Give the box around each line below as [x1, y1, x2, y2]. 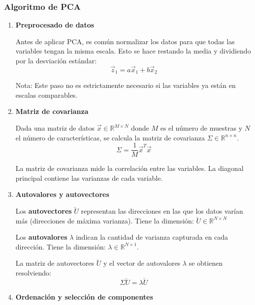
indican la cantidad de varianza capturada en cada [76, 232, 228, 242]
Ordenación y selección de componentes [15, 291, 153, 302]
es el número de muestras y [160, 123, 243, 133]
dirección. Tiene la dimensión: [15, 241, 106, 251]
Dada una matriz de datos [15, 123, 95, 133]
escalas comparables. [15, 89, 78, 100]
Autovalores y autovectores [15, 189, 109, 199]
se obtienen [189, 258, 223, 268]
